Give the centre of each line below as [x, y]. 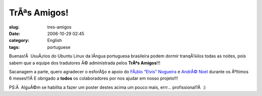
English [55, 41]
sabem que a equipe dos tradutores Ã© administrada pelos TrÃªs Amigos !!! [85, 63]
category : [19, 41]
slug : [14, 27]
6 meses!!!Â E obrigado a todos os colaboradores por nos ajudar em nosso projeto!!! [93, 78]
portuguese [59, 47]
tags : [14, 47]
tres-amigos [59, 27]
